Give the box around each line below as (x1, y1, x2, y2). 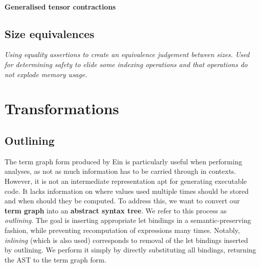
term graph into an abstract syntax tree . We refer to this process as (4, 205, 227, 215)
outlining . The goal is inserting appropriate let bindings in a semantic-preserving (4, 215, 251, 225)
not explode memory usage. (4, 69, 87, 79)
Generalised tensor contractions (4, 1, 116, 12)
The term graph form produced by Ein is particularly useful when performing (4, 156, 242, 166)
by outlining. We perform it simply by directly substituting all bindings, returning (4, 244, 256, 255)
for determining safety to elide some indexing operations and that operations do (4, 59, 247, 69)
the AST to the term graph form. (4, 254, 106, 264)
